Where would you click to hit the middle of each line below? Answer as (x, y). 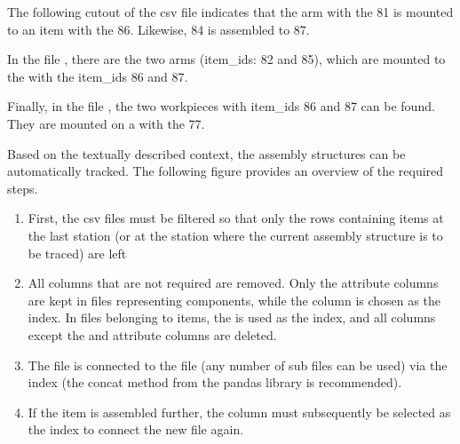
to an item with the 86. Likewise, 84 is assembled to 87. (159, 29)
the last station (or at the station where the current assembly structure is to (235, 235)
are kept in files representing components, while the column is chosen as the (234, 300)
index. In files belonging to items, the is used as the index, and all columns (232, 317)
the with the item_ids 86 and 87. (98, 76)
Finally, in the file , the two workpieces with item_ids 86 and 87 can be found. (221, 106)
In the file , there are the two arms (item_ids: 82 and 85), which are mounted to (226, 59)
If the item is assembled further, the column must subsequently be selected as (239, 412)
